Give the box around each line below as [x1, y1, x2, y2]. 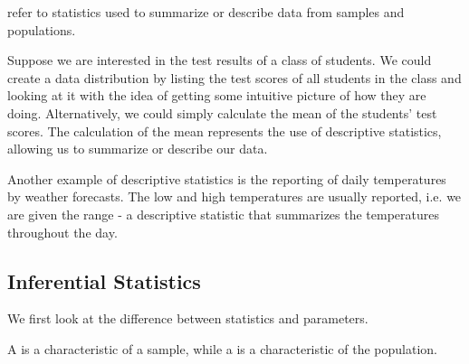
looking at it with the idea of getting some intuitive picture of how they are [7, 86, 426, 105]
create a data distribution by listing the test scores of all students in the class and [7, 68, 462, 87]
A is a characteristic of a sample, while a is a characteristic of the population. [7, 339, 437, 358]
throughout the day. [7, 222, 118, 241]
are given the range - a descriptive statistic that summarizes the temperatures [7, 204, 440, 223]
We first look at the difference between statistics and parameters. [7, 309, 368, 328]
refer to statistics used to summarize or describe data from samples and [7, 3, 405, 21]
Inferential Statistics [7, 266, 201, 294]
